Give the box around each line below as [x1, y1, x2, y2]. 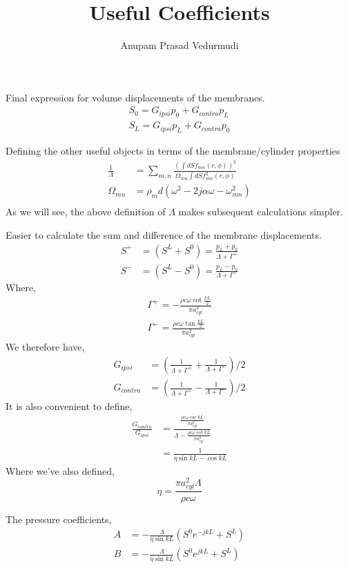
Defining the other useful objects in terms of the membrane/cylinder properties [6, 143, 340, 157]
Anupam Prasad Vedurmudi [120, 38, 239, 52]
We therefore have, [6, 340, 85, 354]
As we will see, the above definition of [6, 204, 166, 219]
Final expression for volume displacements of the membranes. [6, 90, 265, 104]
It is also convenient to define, [6, 399, 133, 413]
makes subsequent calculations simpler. [178, 204, 343, 219]
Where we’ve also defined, [6, 463, 115, 478]
